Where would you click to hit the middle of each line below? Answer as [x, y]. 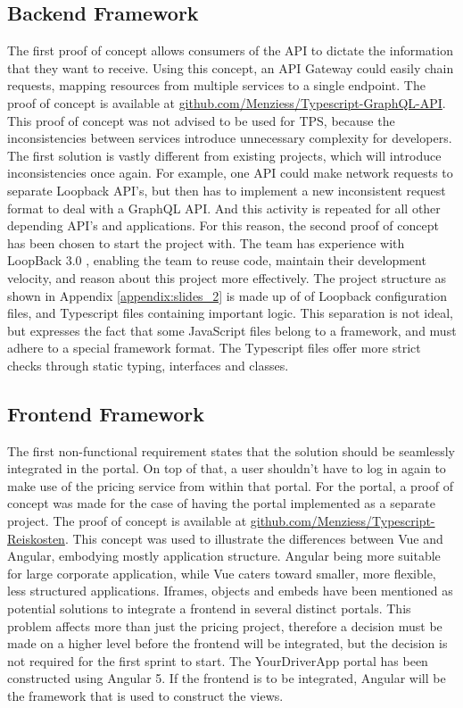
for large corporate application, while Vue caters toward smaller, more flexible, [222, 573]
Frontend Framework [106, 413]
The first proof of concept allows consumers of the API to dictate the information [230, 50]
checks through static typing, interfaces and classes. [148, 365]
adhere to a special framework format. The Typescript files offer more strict [214, 348]
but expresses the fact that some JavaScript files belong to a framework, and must [232, 330]
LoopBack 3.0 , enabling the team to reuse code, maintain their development [217, 260]
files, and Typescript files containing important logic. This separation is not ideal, [230, 313]
